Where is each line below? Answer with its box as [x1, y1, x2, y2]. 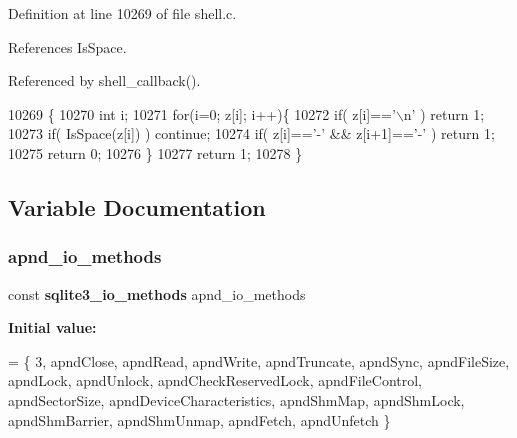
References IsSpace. [8, 36, 127, 57]
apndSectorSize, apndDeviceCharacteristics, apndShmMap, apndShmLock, [8, 389, 465, 410]
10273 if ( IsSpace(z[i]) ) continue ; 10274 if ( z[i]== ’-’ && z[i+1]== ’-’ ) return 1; [8, 123, 495, 144]
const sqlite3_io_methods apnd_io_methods [8, 283, 306, 304]
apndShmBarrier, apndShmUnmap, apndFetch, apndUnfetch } [8, 409, 391, 430]
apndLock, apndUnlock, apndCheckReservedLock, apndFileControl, [8, 370, 422, 391]
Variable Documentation [8, 191, 266, 222]
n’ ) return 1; [403, 103, 485, 124]
